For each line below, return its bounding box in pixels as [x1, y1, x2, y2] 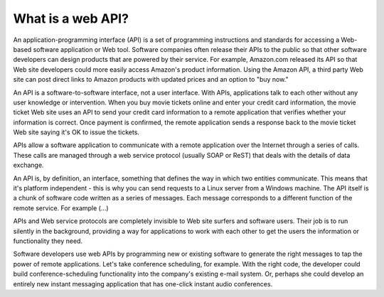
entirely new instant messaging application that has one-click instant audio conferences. [13, 279, 273, 288]
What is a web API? [13, 11, 129, 26]
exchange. [13, 161, 44, 170]
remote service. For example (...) [13, 203, 110, 212]
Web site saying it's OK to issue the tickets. [13, 128, 140, 136]
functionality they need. [13, 237, 83, 245]
